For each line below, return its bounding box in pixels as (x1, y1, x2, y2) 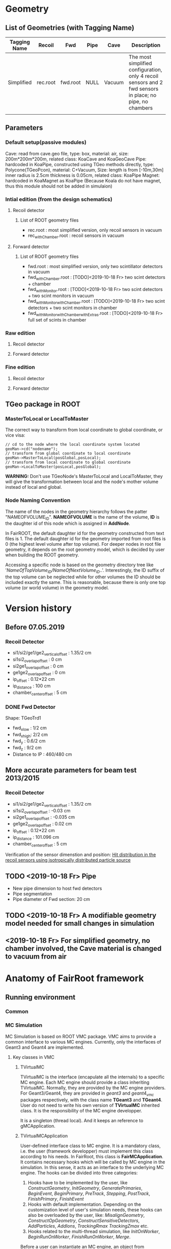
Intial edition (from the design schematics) (5, 196, 113, 203)
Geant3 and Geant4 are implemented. (5, 1044, 84, 1050)
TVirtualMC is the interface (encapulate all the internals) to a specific (20, 1074, 165, 1080)
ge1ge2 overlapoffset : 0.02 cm (12, 821, 72, 828)
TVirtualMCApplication (20, 1132, 68, 1139)
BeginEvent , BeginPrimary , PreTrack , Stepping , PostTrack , (27, 1190, 151, 1197)
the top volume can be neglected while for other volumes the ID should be (5, 574, 161, 580)
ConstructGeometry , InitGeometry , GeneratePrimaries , (27, 1185, 142, 1191)
